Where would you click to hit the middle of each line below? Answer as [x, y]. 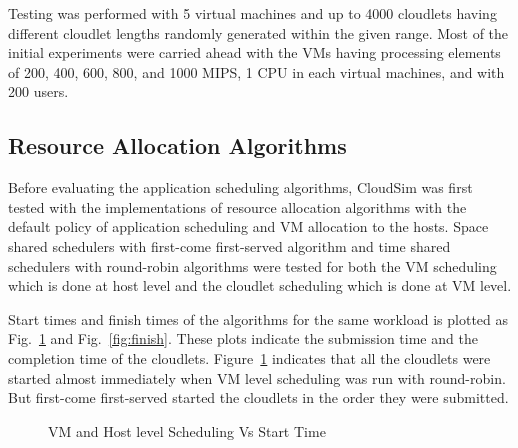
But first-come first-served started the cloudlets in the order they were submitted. [258, 397]
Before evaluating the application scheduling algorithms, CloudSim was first [240, 187]
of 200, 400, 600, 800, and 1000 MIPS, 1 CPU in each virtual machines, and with [256, 71]
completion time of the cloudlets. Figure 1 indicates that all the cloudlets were [249, 357]
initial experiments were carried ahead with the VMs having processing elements [254, 52]
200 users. [38, 91]
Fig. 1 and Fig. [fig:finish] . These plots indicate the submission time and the [243, 338]
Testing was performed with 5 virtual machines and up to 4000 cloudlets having [252, 13]
